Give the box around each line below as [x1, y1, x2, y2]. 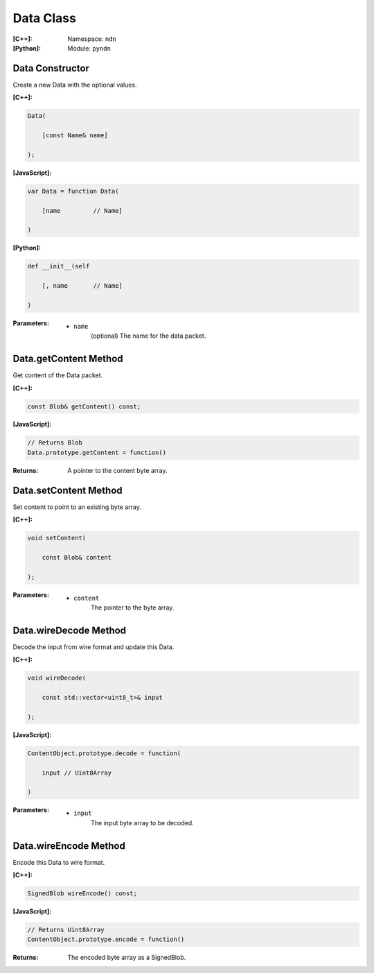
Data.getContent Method [12, 353, 124, 365]
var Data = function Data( [27, 187, 119, 195]
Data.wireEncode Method [12, 840, 126, 852]
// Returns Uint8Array [27, 926, 105, 934]
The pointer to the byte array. [91, 603, 175, 612]
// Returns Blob [27, 439, 83, 447]
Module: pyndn [67, 44, 111, 52]
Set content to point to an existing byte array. [12, 503, 142, 511]
